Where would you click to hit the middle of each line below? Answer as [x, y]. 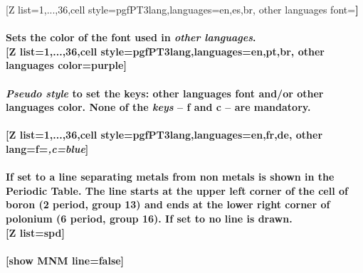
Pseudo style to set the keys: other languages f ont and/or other [165, 93]
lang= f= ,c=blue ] [47, 148]
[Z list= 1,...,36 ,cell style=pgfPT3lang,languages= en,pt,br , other [165, 51]
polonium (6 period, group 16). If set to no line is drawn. [149, 218]
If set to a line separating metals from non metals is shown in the [170, 177]
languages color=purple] [66, 65]
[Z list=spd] [35, 232]
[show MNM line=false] [65, 260]
